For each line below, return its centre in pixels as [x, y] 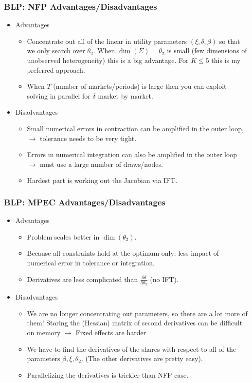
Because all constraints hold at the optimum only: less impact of [123, 253]
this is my [226, 60]
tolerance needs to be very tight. [88, 138]
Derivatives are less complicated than [82, 279]
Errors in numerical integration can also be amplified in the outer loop [132, 154]
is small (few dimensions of [207, 50]
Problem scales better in [63, 236]
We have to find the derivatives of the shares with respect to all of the [131, 349]
